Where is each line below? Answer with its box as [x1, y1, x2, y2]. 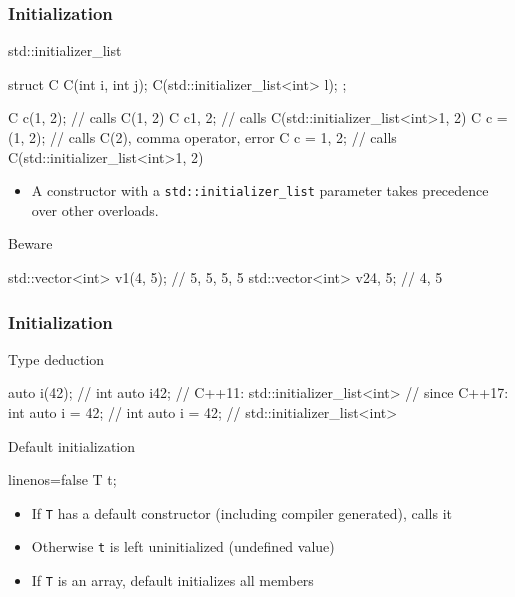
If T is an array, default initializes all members [31, 570, 314, 591]
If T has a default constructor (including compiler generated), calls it [31, 502, 452, 523]
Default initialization [8, 435, 136, 456]
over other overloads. [31, 199, 159, 220]
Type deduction [8, 348, 105, 369]
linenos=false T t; [8, 469, 117, 490]
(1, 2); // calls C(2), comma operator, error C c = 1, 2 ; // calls [8, 127, 397, 147]
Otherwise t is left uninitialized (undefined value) [31, 536, 335, 557]
